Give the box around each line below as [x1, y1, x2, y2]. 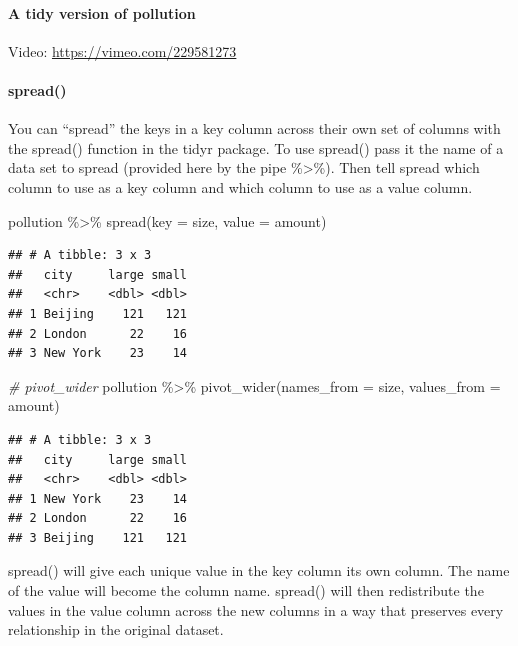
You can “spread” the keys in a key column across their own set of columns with [8, 118, 501, 139]
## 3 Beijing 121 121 [8, 530, 187, 545]
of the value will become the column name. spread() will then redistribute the [8, 580, 484, 601]
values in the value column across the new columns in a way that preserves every [8, 599, 504, 620]
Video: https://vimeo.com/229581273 [8, 40, 237, 61]
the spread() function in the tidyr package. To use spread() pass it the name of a [8, 137, 504, 158]
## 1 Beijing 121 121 [8, 306, 187, 321]
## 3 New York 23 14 [8, 346, 187, 361]
